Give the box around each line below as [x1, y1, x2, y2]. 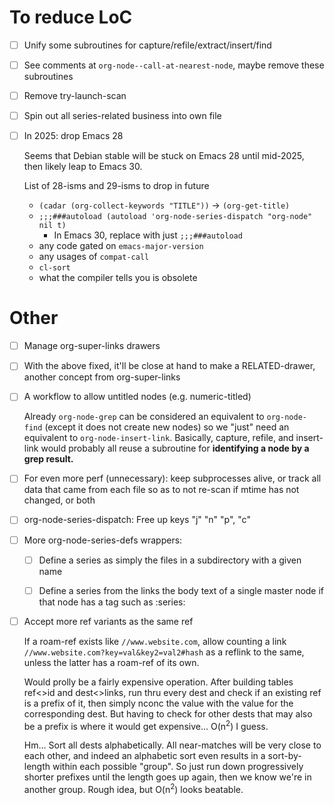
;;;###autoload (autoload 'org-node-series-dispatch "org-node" [38, 212, 313, 222]
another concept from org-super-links [23, 371, 181, 383]
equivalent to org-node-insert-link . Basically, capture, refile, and [23, 432, 294, 444]
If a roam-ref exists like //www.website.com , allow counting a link [23, 635, 287, 647]
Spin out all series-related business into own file [23, 110, 222, 122]
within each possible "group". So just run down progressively [52, 761, 304, 773]
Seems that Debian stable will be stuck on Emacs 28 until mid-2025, [23, 150, 305, 162]
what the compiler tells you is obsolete [38, 272, 198, 284]
